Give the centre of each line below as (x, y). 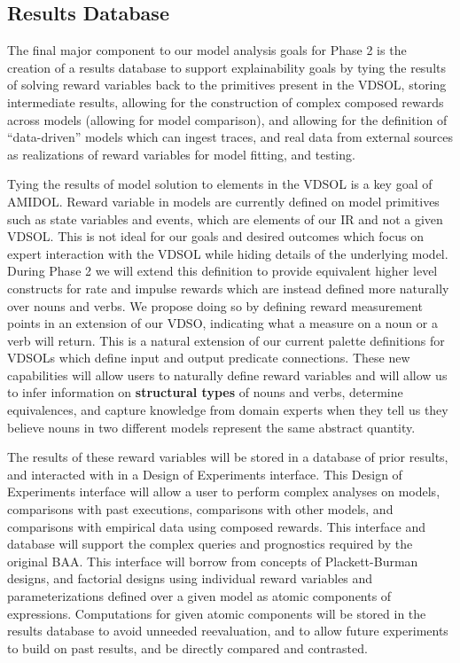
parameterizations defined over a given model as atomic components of (199, 596)
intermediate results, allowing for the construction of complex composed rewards (226, 101)
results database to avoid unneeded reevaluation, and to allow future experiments (228, 631)
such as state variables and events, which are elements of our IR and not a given (225, 218)
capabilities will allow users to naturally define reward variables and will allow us (227, 374)
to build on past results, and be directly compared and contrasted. (187, 647)
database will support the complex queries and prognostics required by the (210, 544)
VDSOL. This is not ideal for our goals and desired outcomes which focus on (215, 236)
